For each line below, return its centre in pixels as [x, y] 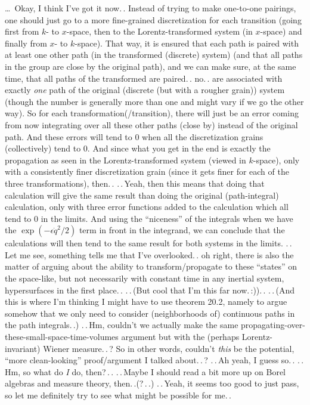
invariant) [23, 348]
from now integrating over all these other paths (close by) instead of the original [151, 124]
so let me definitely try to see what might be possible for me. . [118, 395]
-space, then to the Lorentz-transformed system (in [159, 31]
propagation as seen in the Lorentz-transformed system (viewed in [125, 160]
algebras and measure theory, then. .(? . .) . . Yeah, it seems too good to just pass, [152, 383]
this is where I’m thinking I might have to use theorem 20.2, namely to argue [146, 302]
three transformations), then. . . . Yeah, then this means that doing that [135, 183]
